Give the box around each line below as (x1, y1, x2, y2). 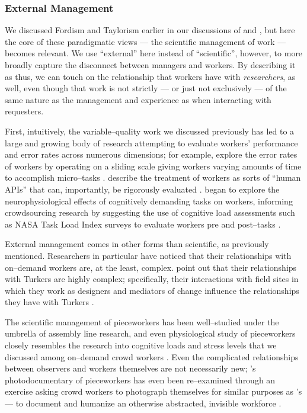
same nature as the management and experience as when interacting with (5, 93, 271, 105)
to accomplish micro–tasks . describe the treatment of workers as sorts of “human (5, 171, 301, 184)
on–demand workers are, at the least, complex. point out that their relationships (5, 261, 297, 273)
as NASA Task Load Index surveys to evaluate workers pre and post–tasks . (5, 217, 281, 230)
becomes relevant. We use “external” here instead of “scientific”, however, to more (5, 47, 303, 59)
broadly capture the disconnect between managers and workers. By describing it (5, 59, 296, 71)
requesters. (5, 105, 44, 117)
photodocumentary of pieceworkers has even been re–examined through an (5, 373, 276, 386)
